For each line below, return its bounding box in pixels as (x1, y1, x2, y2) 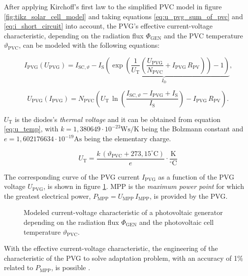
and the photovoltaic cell (139, 217, 214, 227)
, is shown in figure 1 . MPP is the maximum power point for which (43, 181, 244, 191)
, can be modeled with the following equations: (19, 40, 160, 50)
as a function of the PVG (158, 171, 234, 182)
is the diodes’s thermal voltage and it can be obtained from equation (15, 114, 220, 124)
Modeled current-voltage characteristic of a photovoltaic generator (24, 207, 223, 217)
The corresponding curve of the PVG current (4, 171, 140, 182)
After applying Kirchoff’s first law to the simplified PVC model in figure (4, 1, 222, 11)
